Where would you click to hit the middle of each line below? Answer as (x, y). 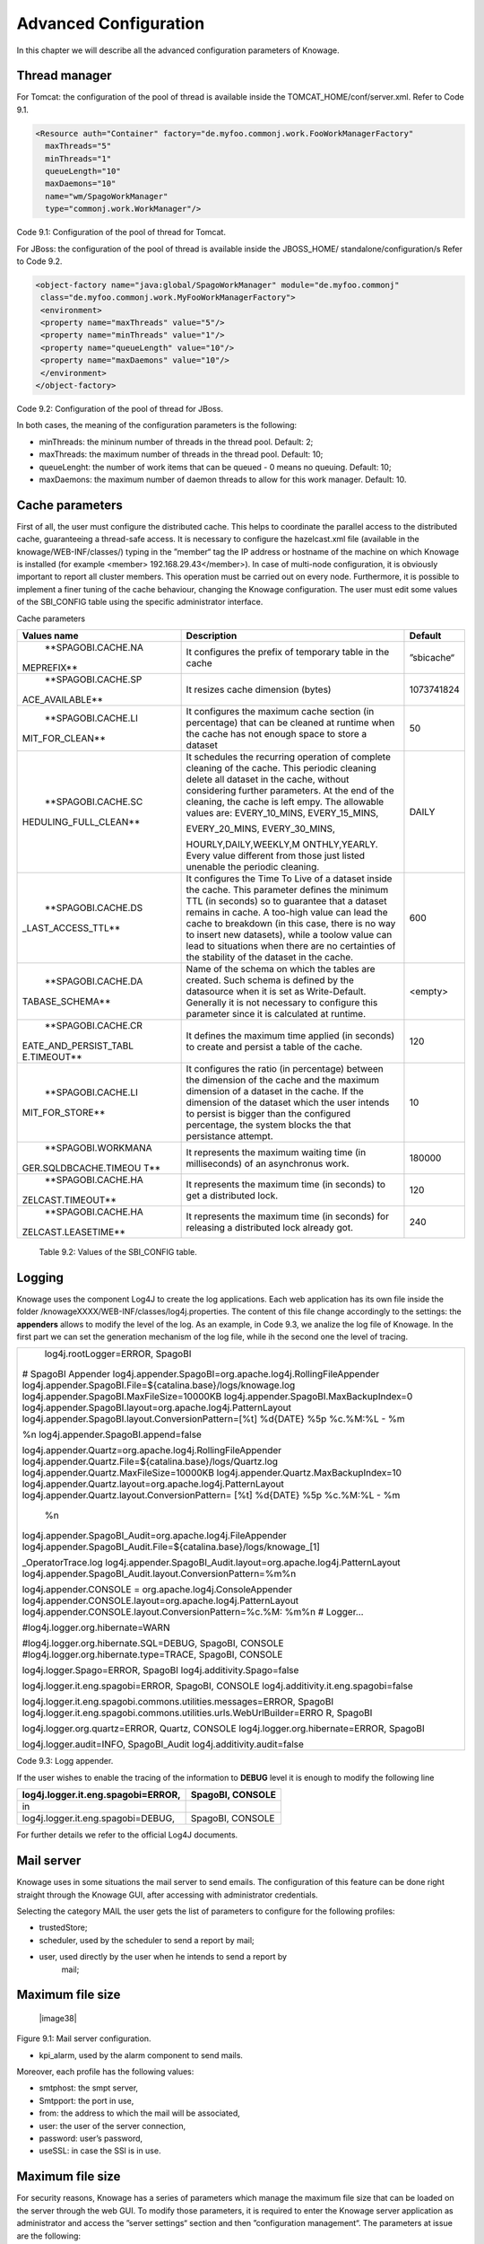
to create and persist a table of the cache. (274, 1047)
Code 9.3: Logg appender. (65, 1761)
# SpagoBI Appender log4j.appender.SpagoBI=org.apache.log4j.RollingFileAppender (201, 1374)
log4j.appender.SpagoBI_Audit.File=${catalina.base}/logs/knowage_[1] (171, 1547)
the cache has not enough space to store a (277, 734)
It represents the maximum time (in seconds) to (285, 1185)
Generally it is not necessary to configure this (282, 1003)
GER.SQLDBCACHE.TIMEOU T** (91, 1169)
